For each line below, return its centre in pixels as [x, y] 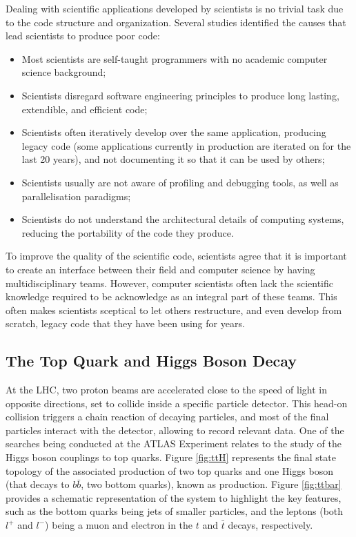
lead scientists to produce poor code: [83, 36]
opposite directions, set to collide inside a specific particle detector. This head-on [177, 403]
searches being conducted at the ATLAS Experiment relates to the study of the [174, 443]
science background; [64, 72]
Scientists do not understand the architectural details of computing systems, [183, 219]
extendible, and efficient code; [85, 109]
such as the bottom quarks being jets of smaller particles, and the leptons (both [175, 511]
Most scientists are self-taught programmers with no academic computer [175, 58]
